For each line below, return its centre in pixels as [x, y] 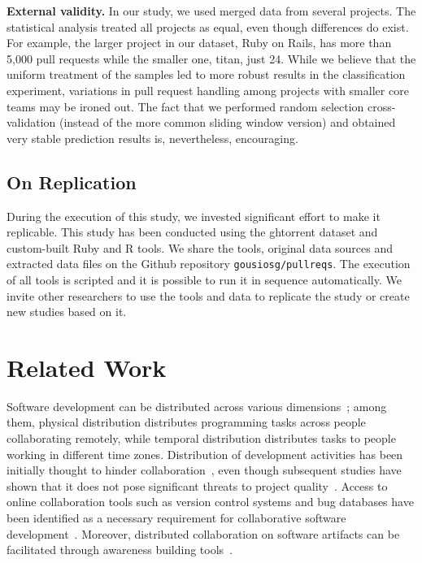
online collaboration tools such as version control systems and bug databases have [210, 502]
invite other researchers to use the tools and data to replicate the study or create [208, 295]
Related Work [87, 367]
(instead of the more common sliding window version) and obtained [227, 122]
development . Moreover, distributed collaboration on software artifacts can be [203, 533]
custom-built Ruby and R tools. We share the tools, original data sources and [200, 247]
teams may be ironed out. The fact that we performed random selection [185, 106]
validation [31, 122]
